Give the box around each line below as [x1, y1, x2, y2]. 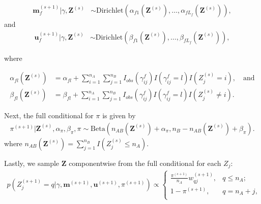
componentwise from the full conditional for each [69, 157, 221, 168]
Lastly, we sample [4, 157, 60, 168]
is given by [102, 110, 136, 121]
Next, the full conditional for [4, 110, 94, 121]
